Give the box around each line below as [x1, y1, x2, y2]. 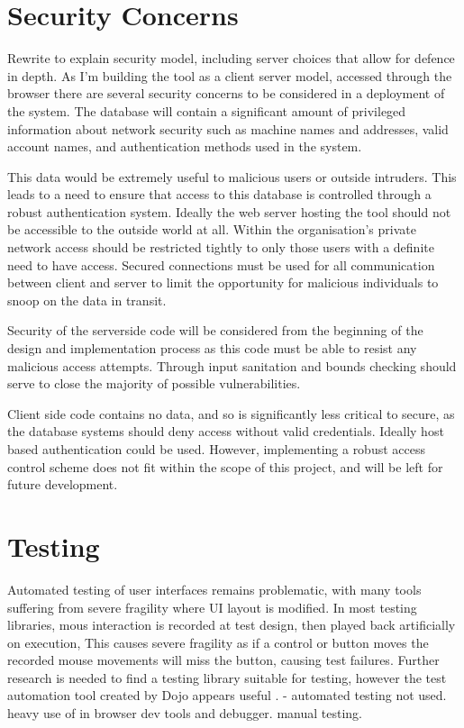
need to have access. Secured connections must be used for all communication [7, 255, 435, 274]
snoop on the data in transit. [7, 290, 167, 309]
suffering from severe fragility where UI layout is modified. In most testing [7, 597, 417, 616]
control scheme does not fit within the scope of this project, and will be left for [7, 457, 443, 476]
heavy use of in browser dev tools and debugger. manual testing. [7, 704, 362, 723]
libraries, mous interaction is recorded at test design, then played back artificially [7, 615, 456, 634]
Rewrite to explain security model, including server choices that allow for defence [7, 49, 455, 68]
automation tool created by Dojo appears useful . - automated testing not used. [7, 686, 447, 705]
